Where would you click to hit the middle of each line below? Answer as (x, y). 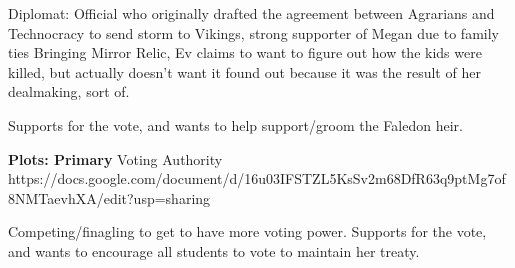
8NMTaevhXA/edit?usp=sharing (109, 197)
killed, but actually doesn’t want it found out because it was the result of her (244, 71)
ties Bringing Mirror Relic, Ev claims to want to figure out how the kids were (245, 52)
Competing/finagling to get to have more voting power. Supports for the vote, (247, 231)
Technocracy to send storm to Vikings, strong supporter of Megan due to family (253, 32)
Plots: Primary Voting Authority (115, 158)
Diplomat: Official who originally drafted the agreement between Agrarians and (251, 13)
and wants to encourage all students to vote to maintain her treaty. (214, 250)
